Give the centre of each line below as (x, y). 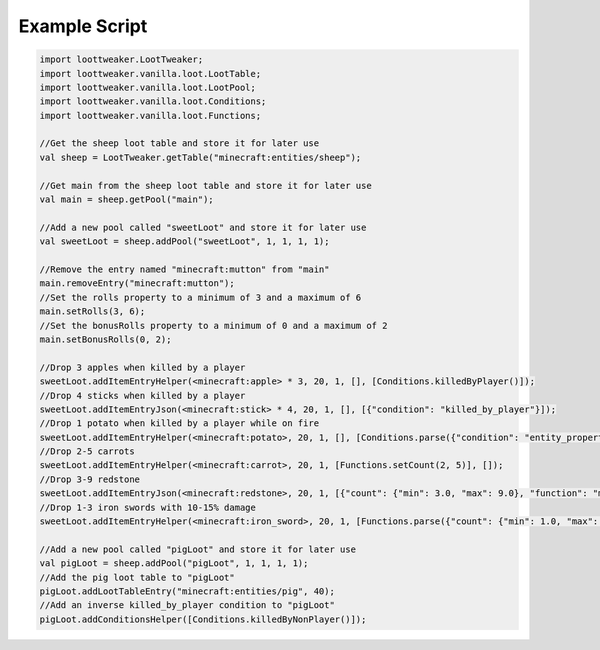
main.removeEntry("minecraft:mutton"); (137, 283)
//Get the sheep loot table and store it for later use (179, 143)
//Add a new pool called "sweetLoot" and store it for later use (203, 227)
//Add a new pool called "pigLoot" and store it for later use (198, 549)
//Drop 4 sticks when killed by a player (142, 395)
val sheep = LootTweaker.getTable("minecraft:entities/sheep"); (200, 157)
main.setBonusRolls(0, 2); (105, 339)
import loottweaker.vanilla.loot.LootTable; (150, 73)
